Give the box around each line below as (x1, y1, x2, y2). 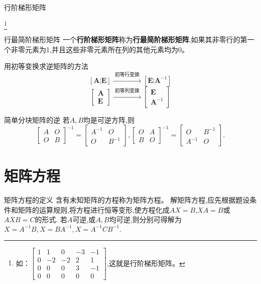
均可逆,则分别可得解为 (109, 214, 182, 225)
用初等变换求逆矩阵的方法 (4, 61, 88, 71)
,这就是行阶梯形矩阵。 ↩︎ (107, 257, 185, 268)
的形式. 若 (35, 214, 67, 225)
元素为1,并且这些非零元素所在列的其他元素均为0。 (25, 44, 189, 54)
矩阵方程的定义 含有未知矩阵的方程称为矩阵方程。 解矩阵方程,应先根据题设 (4, 195, 250, 205)
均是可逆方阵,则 (83, 114, 135, 125)
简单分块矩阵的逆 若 (4, 114, 70, 125)
